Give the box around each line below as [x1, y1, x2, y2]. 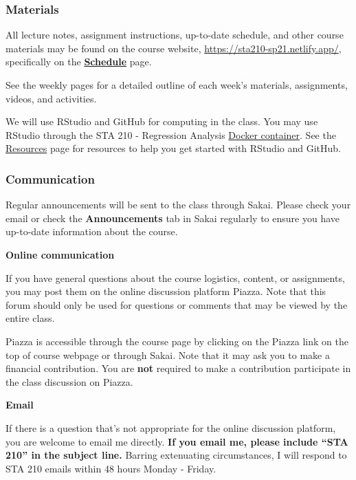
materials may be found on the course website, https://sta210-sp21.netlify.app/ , [5, 41, 342, 55]
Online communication [5, 247, 115, 261]
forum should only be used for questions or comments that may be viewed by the [5, 297, 348, 312]
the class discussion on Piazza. [5, 374, 133, 389]
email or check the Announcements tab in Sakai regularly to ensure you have [5, 210, 340, 225]
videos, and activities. [5, 91, 97, 105]
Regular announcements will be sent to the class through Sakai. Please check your [5, 197, 351, 212]
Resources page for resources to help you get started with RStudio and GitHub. [5, 141, 341, 155]
